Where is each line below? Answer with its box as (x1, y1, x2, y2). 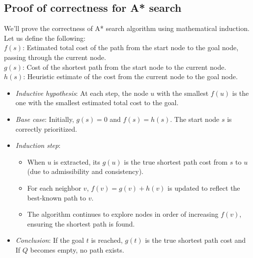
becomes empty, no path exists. (30, 244, 124, 255)
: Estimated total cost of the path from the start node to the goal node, (22, 42, 239, 53)
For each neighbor (27, 182, 82, 193)
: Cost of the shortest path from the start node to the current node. (22, 61, 226, 72)
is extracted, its (54, 156, 100, 167)
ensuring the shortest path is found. (27, 218, 135, 229)
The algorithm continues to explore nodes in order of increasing (27, 209, 219, 219)
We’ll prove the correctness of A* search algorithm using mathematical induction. (4, 23, 250, 33)
